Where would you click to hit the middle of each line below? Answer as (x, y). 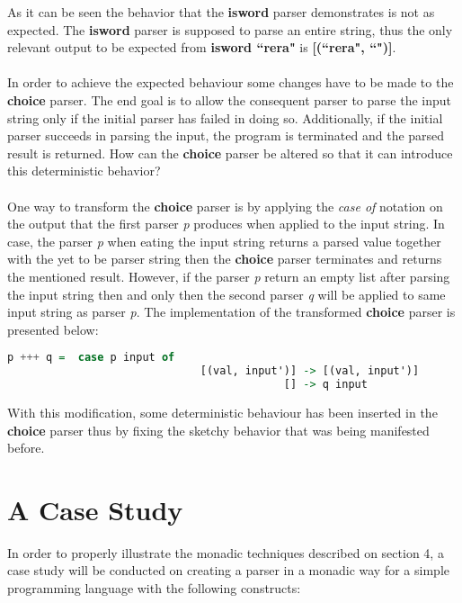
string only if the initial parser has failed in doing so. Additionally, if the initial (225, 117)
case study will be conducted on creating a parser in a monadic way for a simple (228, 570)
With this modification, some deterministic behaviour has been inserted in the (222, 412)
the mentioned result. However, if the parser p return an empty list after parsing (229, 276)
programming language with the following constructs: (154, 588)
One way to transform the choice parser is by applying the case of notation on (225, 206)
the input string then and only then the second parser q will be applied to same (227, 294)
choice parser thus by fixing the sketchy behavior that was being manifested (218, 430)
